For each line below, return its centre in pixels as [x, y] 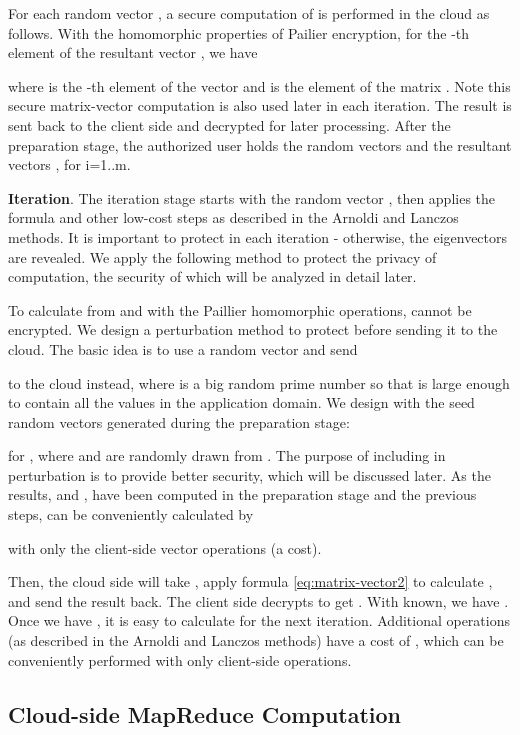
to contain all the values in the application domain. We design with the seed [241, 402]
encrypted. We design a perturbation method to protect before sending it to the [253, 329]
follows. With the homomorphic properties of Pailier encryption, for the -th [239, 32]
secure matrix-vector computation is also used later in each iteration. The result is [260, 105]
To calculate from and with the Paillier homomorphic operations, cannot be [240, 309]
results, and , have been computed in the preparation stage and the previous [242, 494]
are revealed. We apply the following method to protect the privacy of [222, 256]
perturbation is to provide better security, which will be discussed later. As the [249, 474]
